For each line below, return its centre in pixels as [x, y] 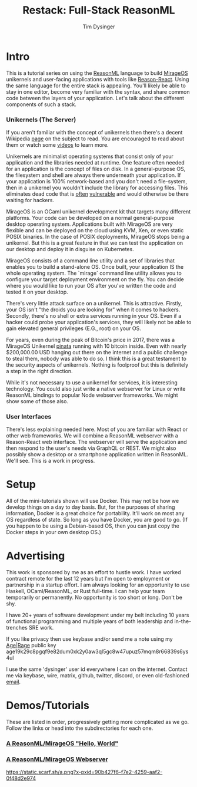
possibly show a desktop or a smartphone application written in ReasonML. [97, 455]
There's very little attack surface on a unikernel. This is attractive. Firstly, [94, 303]
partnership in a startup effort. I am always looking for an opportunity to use [98, 585]
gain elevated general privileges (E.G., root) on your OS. [74, 328]
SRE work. [41, 628]
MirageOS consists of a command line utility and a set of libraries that [90, 261]
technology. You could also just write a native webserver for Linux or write [96, 388]
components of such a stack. [41, 104]
